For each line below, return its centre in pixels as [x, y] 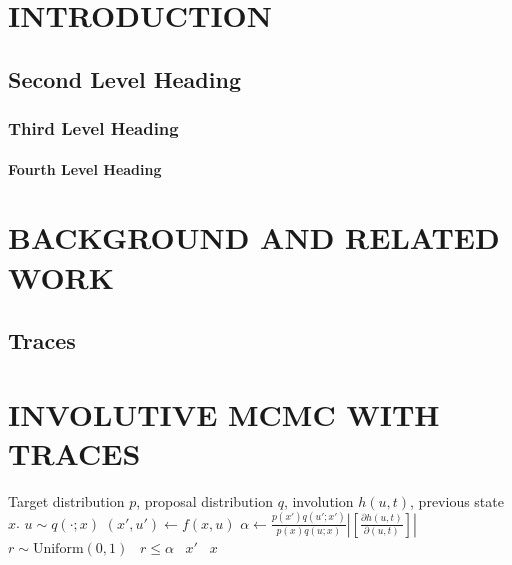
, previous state [457, 500]
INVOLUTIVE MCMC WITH [224, 413]
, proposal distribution [204, 500]
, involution [318, 500]
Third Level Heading [93, 128]
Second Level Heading [124, 78]
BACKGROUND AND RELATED [254, 237]
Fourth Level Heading [85, 168]
